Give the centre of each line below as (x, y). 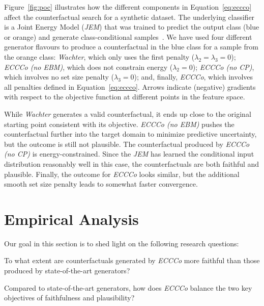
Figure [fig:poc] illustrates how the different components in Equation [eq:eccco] (128, 7)
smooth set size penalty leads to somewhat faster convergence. (101, 184)
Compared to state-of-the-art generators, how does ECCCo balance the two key (128, 287)
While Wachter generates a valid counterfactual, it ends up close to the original (128, 113)
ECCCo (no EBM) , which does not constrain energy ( (89, 67)
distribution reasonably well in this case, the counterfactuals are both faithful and (132, 163)
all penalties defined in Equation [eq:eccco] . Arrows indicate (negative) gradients (130, 86)
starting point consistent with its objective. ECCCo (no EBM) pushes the (119, 124)
